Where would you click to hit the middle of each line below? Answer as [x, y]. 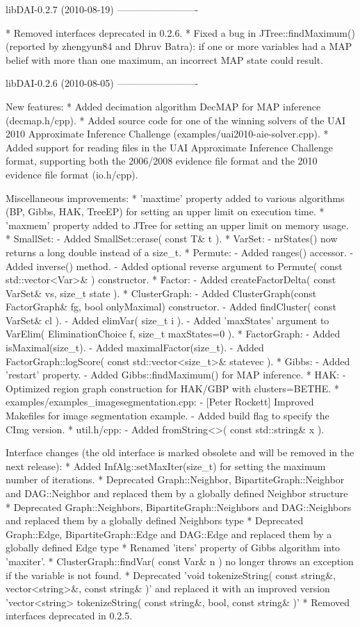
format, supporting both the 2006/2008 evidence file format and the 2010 [162, 161]
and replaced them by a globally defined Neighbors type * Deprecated [155, 520]
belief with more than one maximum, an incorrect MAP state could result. [165, 59]
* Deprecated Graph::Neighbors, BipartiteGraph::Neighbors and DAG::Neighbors [179, 507]
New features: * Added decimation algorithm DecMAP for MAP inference [163, 106]
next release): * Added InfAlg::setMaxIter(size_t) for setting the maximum [166, 466]
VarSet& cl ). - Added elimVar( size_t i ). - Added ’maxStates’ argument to [167, 320]
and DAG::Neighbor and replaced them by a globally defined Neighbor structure [177, 493]
